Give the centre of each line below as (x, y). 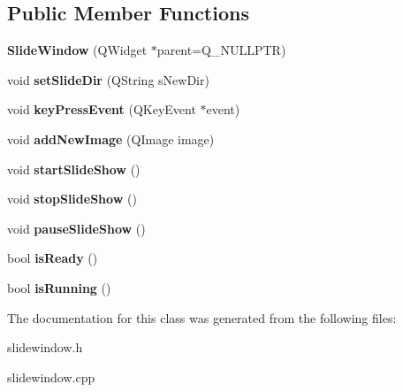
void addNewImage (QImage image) (111, 138)
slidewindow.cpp (51, 377)
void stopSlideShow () (72, 199)
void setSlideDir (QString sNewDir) (108, 79)
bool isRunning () (59, 287)
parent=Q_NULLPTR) (221, 50)
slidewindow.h (45, 347)
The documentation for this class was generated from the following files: (202, 317)
